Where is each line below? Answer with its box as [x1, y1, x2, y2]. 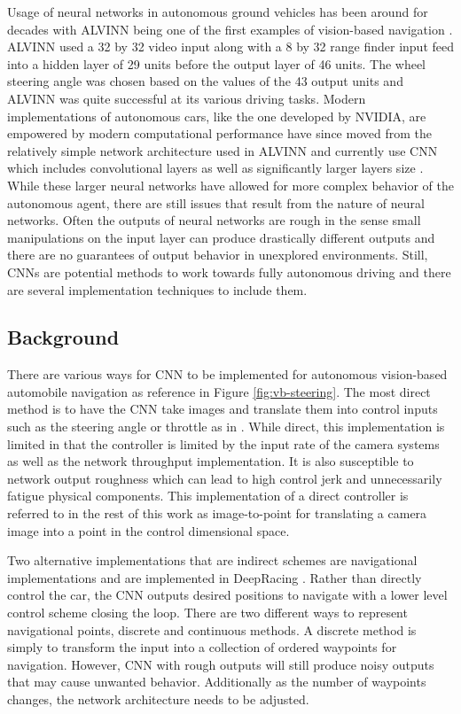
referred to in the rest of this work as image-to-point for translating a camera [7, 504, 427, 523]
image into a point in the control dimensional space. [7, 521, 290, 539]
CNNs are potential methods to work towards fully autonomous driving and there [7, 262, 451, 281]
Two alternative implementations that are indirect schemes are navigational [7, 551, 418, 570]
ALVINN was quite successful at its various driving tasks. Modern [7, 89, 366, 107]
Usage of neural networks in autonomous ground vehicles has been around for [7, 3, 428, 20]
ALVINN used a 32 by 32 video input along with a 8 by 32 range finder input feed [7, 37, 454, 56]
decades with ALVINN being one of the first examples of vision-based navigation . [7, 19, 453, 38]
